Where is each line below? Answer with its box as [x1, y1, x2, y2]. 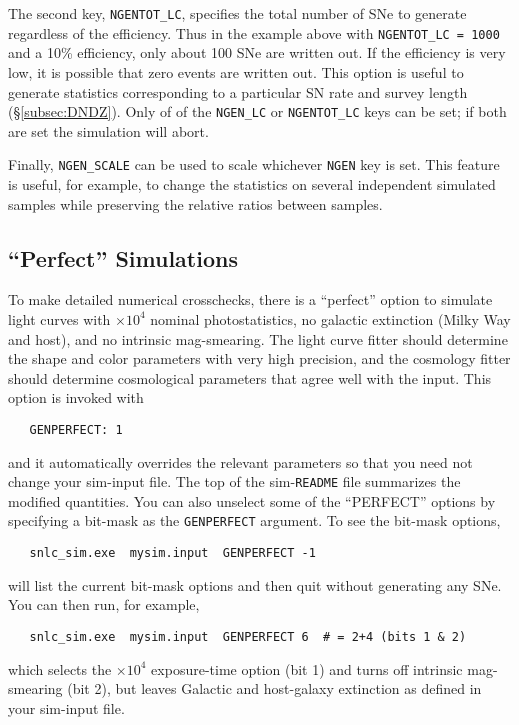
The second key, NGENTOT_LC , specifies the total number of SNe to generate [8, 3, 467, 23]
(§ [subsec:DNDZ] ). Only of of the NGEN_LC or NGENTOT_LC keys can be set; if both [8, 101, 507, 122]
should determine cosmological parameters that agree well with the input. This [8, 367, 492, 388]
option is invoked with [8, 387, 144, 408]
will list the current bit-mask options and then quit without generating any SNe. [8, 574, 502, 595]
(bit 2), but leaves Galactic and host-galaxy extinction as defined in [67, 678, 482, 699]
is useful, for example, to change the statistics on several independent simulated [8, 174, 496, 194]
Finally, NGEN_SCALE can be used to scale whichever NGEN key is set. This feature [8, 154, 500, 175]
